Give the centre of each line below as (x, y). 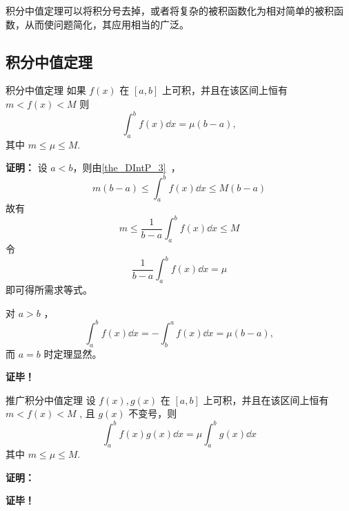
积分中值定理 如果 (46, 90)
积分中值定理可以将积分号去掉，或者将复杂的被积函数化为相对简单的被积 (170, 10)
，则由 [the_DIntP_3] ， (127, 167)
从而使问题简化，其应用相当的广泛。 (107, 24)
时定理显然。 (73, 353)
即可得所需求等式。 (49, 290)
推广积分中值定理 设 (51, 399)
